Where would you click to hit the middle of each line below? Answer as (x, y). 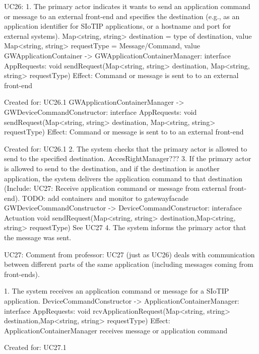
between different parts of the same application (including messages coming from (129, 264)
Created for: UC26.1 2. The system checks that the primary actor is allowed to (126, 148)
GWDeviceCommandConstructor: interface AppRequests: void (101, 112)
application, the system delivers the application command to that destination (123, 178)
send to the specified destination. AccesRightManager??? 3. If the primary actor (128, 158)
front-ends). (22, 274)
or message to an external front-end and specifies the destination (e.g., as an (122, 16)
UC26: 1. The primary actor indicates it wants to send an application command (127, 6)
